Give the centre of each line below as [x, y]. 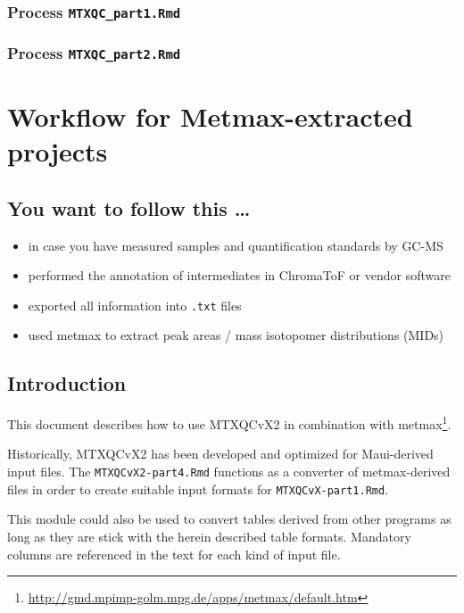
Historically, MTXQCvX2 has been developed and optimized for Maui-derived [220, 454]
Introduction [67, 383]
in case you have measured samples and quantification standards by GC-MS [236, 245]
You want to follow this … [129, 207]
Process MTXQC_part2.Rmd [94, 53]
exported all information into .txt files [135, 305]
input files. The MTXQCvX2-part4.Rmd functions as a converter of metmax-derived [229, 472]
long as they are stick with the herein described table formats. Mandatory [209, 536]
